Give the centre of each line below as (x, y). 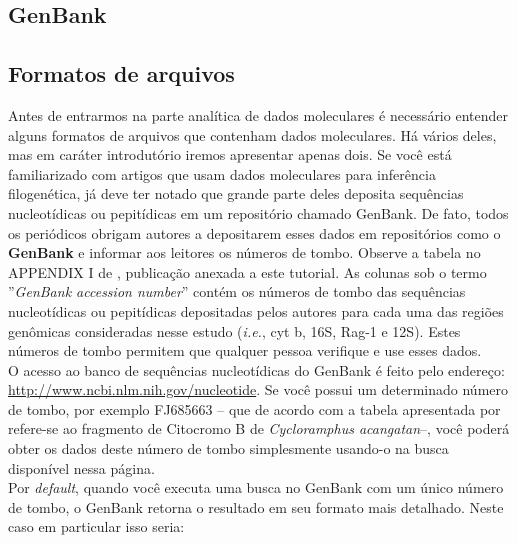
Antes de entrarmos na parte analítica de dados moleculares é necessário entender (258, 114)
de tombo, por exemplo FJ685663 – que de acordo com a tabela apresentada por (254, 408)
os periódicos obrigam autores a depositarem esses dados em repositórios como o (254, 232)
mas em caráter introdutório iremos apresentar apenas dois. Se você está (230, 154)
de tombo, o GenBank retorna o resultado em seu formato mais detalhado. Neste (256, 506)
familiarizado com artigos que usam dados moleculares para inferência (222, 173)
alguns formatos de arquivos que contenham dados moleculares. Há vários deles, (252, 134)
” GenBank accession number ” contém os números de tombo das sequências (237, 291)
